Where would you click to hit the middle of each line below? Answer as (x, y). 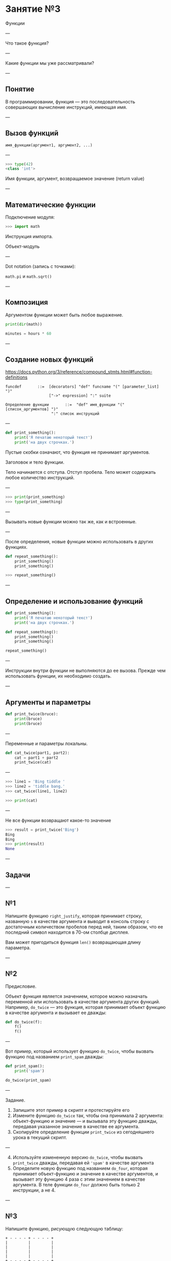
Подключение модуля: (30, 217)
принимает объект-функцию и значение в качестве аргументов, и (85, 1174)
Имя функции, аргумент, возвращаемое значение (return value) (75, 179)
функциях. (17, 547)
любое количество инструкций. (40, 477)
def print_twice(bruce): (32, 714)
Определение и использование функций (74, 601)
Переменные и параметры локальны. (47, 743)
